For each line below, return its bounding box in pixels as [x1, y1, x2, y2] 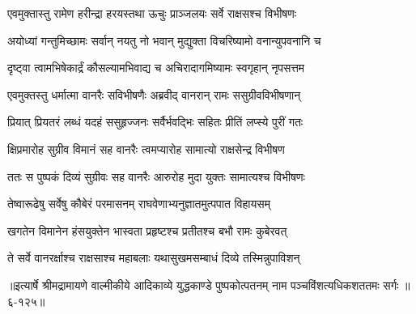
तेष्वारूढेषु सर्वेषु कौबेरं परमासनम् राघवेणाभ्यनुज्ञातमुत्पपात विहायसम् [7, 195, 270, 212]
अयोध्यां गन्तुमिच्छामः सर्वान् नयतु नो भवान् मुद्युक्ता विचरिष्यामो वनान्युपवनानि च [7, 32, 321, 49]
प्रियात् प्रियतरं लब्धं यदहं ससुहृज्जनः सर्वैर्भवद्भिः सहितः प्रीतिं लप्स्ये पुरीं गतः [7, 113, 304, 130]
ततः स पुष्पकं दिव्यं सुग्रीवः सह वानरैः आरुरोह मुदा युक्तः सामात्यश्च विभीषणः [7, 168, 305, 185]
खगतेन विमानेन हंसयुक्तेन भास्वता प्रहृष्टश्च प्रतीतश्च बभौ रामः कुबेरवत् [7, 222, 287, 239]
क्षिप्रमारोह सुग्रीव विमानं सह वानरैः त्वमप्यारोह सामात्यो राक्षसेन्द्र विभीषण [7, 140, 285, 157]
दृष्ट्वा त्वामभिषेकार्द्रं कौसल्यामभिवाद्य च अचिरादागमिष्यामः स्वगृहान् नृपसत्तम [7, 59, 305, 76]
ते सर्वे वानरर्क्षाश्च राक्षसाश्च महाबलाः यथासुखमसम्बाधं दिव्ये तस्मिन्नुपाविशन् [7, 249, 300, 266]
